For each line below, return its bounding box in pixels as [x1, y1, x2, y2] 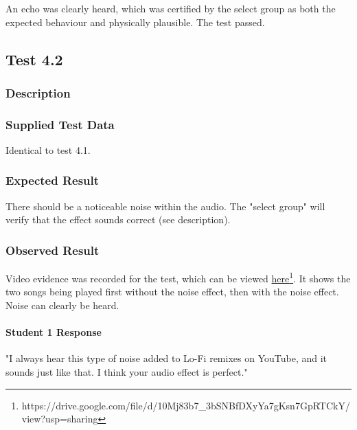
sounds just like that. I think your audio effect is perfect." [5, 365, 248, 378]
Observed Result [5, 241, 100, 258]
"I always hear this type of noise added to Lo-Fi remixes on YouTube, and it [5, 351, 327, 365]
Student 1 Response [5, 325, 102, 339]
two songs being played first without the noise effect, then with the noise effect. [5, 284, 339, 299]
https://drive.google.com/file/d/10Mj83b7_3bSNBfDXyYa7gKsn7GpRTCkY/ [21, 398, 350, 412]
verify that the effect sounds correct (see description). [5, 212, 231, 227]
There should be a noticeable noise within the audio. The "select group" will [5, 199, 325, 213]
